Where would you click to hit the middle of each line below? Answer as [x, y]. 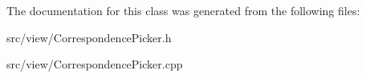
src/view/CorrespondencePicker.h [89, 37]
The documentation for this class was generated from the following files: [183, 10]
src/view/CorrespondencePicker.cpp [95, 64]
